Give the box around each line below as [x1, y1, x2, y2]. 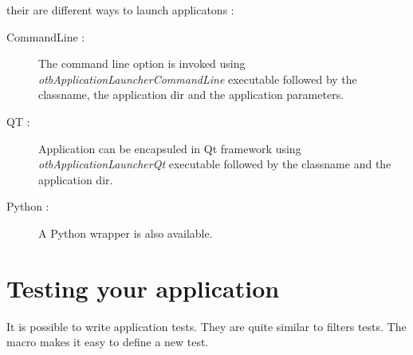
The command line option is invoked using [38, 55, 246, 72]
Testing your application [6, 271, 280, 304]
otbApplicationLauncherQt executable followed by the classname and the [38, 156, 391, 172]
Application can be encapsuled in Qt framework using [38, 140, 301, 156]
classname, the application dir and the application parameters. [38, 86, 344, 103]
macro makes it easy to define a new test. [6, 333, 209, 350]
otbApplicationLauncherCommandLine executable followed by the [38, 70, 357, 87]
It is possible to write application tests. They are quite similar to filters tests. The [6, 318, 407, 334]
